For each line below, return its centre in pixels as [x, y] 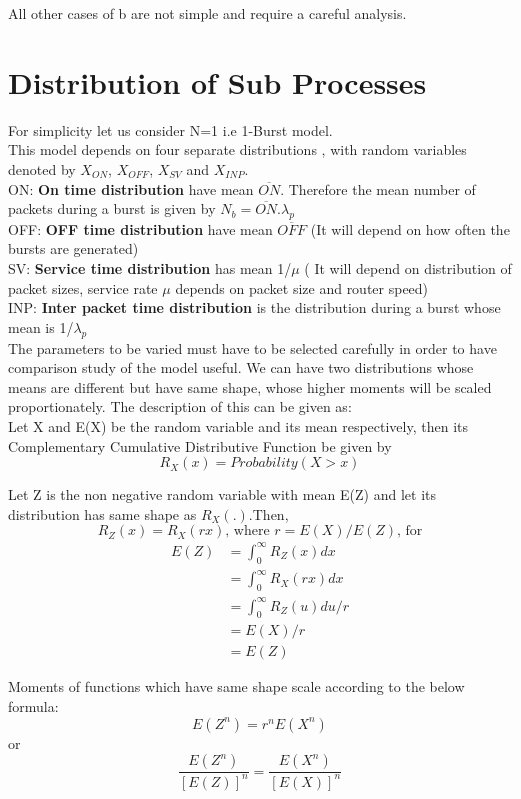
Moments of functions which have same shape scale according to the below [236, 686]
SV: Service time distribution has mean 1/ [150, 268]
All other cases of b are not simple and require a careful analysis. [207, 13]
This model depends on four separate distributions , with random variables [237, 149]
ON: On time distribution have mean [131, 188]
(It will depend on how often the [410, 228]
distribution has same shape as [102, 513]
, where [247, 531]
